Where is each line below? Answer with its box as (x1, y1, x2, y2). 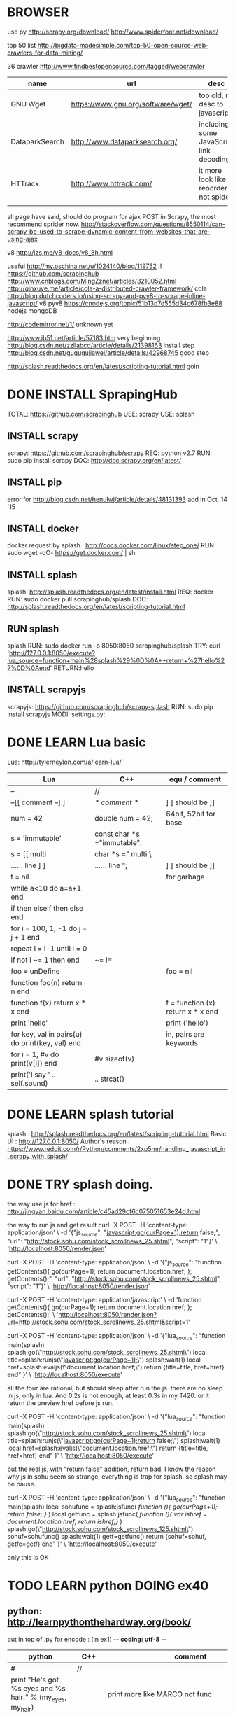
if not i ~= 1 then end (10, 955, 80, 965)
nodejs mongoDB (7, 306, 57, 315)
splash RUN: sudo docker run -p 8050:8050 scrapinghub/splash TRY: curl (7, 641, 220, 650)
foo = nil (165, 966, 193, 976)
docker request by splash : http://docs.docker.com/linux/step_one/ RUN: (7, 541, 216, 550)
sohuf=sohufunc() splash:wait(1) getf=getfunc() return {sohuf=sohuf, (7, 1532, 206, 1540)
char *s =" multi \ (94, 849, 152, 858)
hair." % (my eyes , (10, 1692, 67, 1703)
